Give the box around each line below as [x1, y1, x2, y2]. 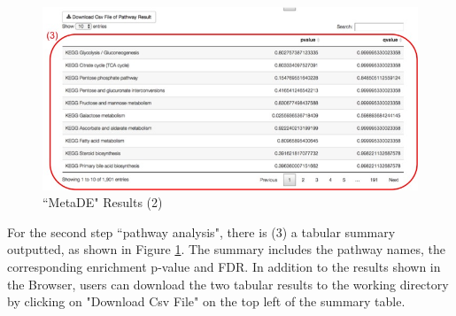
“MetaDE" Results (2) [43, 193, 163, 212]
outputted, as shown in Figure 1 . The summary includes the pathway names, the [7, 240, 445, 258]
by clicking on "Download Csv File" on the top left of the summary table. [7, 292, 406, 311]
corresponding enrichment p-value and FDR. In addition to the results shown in [7, 258, 441, 276]
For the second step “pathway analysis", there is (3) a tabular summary [7, 222, 396, 241]
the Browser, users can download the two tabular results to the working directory [7, 274, 449, 293]
